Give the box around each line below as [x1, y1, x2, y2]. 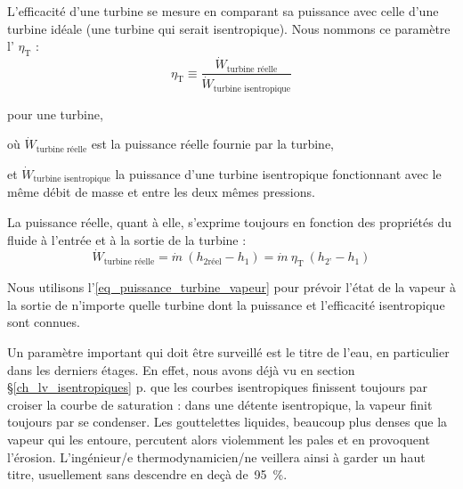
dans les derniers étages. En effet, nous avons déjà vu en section [7, 360, 355, 379]
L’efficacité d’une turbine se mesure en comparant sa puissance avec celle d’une [7, 2, 439, 20]
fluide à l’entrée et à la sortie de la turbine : [7, 230, 247, 249]
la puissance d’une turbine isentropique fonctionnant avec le [115, 164, 442, 183]
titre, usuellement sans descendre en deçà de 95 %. [7, 465, 288, 484]
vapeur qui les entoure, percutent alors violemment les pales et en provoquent [7, 429, 430, 448]
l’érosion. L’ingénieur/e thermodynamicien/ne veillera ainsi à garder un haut [7, 447, 426, 466]
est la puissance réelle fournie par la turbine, [91, 134, 335, 153]
